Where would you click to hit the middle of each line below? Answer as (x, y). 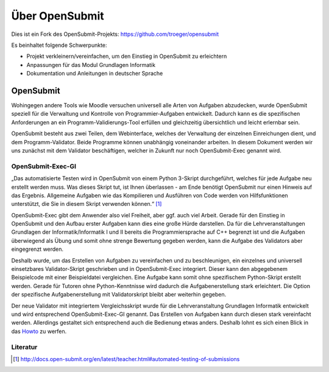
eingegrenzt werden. (37, 249)
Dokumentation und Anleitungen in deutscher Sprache (95, 74)
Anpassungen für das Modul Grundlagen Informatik (91, 65)
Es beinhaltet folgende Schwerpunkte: (59, 45)
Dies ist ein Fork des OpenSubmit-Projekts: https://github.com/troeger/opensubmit (115, 34)
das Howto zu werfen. (39, 331)
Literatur (24, 347)
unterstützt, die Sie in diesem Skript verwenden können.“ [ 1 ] (87, 204)
